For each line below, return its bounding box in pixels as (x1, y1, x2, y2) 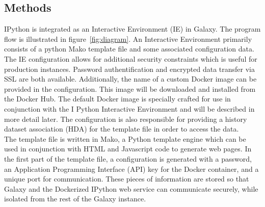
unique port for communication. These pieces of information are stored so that (4, 173, 249, 184)
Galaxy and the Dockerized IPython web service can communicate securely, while (4, 183, 258, 194)
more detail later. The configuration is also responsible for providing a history (4, 113, 247, 124)
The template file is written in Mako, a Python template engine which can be (4, 133, 246, 144)
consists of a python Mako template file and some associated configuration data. (4, 43, 254, 54)
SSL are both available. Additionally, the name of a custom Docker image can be (4, 73, 257, 84)
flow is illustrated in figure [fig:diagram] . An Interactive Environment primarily (4, 33, 252, 44)
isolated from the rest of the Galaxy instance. (4, 193, 146, 204)
